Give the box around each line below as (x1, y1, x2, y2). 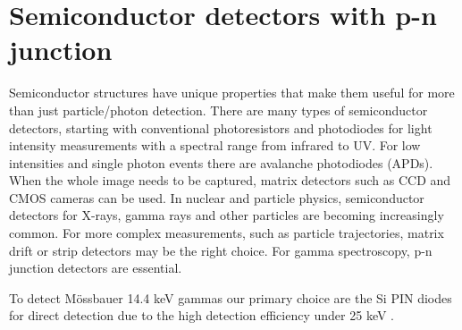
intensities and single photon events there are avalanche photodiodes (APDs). (9, 153, 433, 172)
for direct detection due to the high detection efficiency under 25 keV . (9, 306, 395, 325)
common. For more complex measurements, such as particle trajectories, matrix (9, 224, 444, 242)
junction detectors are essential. (9, 258, 182, 277)
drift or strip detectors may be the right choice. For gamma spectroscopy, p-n (9, 241, 433, 259)
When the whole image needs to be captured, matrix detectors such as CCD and (9, 171, 451, 190)
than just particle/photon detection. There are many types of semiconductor (9, 100, 428, 119)
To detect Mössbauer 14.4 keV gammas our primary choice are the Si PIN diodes (9, 288, 452, 307)
